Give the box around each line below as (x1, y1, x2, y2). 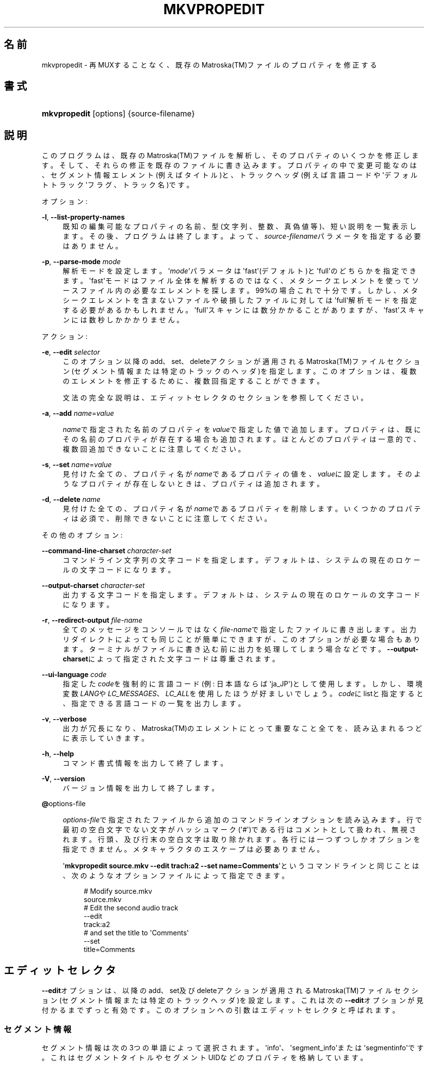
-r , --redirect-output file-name (42, 616, 143, 625)
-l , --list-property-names (42, 213, 125, 222)
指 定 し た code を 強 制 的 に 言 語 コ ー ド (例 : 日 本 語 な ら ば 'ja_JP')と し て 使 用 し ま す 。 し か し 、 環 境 (63, 680, 423, 688)
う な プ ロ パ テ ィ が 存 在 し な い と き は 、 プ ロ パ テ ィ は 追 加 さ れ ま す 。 (63, 479, 324, 488)
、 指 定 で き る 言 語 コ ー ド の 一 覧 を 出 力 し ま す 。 (63, 699, 245, 708)
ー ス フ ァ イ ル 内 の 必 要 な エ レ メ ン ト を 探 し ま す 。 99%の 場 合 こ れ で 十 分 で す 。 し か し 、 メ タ (63, 286, 418, 295)
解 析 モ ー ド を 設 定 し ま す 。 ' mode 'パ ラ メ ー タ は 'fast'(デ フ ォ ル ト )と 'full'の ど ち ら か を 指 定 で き (63, 267, 417, 275)
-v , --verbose (42, 715, 87, 724)
